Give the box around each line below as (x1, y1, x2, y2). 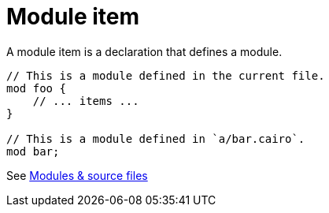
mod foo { (6, 81, 66, 95)
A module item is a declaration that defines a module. (6, 44, 283, 58)
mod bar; (6, 144, 60, 158)
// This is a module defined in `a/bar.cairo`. (6, 132, 305, 145)
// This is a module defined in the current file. (6, 69, 325, 82)
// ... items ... (32, 94, 139, 107)
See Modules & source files (6, 168, 148, 182)
